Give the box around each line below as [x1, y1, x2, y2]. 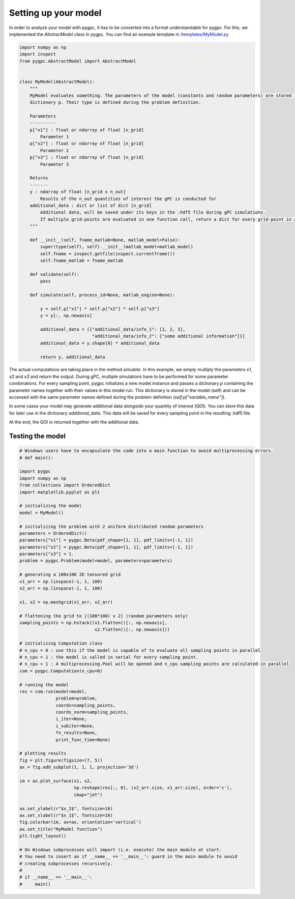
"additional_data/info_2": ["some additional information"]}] [91, 333, 245, 339]
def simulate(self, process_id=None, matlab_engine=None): [29, 292, 176, 297]
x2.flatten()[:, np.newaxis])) [94, 627, 170, 633]
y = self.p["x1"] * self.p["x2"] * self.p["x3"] [40, 306, 160, 312]
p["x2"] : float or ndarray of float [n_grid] [29, 141, 145, 146]
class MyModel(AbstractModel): [19, 79, 95, 85]
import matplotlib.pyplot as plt [19, 489, 100, 495]
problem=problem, [56, 696, 98, 701]
